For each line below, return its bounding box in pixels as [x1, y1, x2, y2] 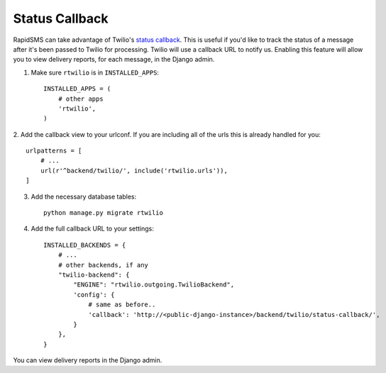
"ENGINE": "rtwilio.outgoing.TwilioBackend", [73, 281, 234, 289]
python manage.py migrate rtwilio [43, 209, 163, 217]
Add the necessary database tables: [31, 192, 137, 201]
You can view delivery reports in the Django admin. [13, 356, 162, 364]
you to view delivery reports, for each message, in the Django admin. [13, 55, 215, 64]
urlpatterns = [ [26, 147, 82, 155]
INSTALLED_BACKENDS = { [43, 241, 126, 249]
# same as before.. [88, 301, 156, 308]
